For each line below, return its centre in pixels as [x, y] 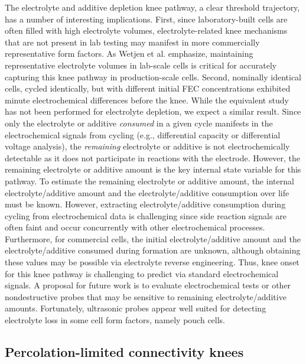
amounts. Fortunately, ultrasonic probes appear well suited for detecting [136, 308]
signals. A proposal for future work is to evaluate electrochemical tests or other [148, 285]
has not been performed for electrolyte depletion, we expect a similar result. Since [153, 111]
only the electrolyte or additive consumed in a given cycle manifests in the [139, 123]
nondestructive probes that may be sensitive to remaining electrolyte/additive [146, 296]
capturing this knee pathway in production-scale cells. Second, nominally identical [153, 77]
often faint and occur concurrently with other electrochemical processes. [135, 227]
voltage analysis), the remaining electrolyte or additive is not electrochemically [147, 146]
